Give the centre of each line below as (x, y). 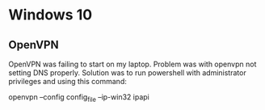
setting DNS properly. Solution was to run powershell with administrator (127, 73)
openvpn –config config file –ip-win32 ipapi (79, 98)
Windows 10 (50, 15)
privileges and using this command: (67, 81)
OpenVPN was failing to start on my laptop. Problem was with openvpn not (132, 64)
